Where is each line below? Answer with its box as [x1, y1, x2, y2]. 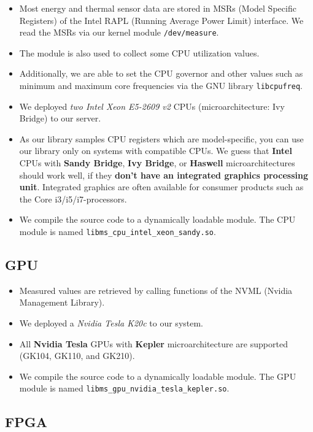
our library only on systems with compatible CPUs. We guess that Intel [19, 144, 292, 157]
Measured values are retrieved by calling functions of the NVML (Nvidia [19, 283, 293, 296]
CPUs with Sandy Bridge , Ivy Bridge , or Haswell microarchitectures [19, 156, 295, 169]
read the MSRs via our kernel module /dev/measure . [19, 26, 219, 39]
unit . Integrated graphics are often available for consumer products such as [19, 180, 304, 193]
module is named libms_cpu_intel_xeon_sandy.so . [19, 225, 216, 238]
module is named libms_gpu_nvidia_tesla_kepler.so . [19, 382, 230, 395]
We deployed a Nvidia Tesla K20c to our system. [19, 317, 203, 330]
